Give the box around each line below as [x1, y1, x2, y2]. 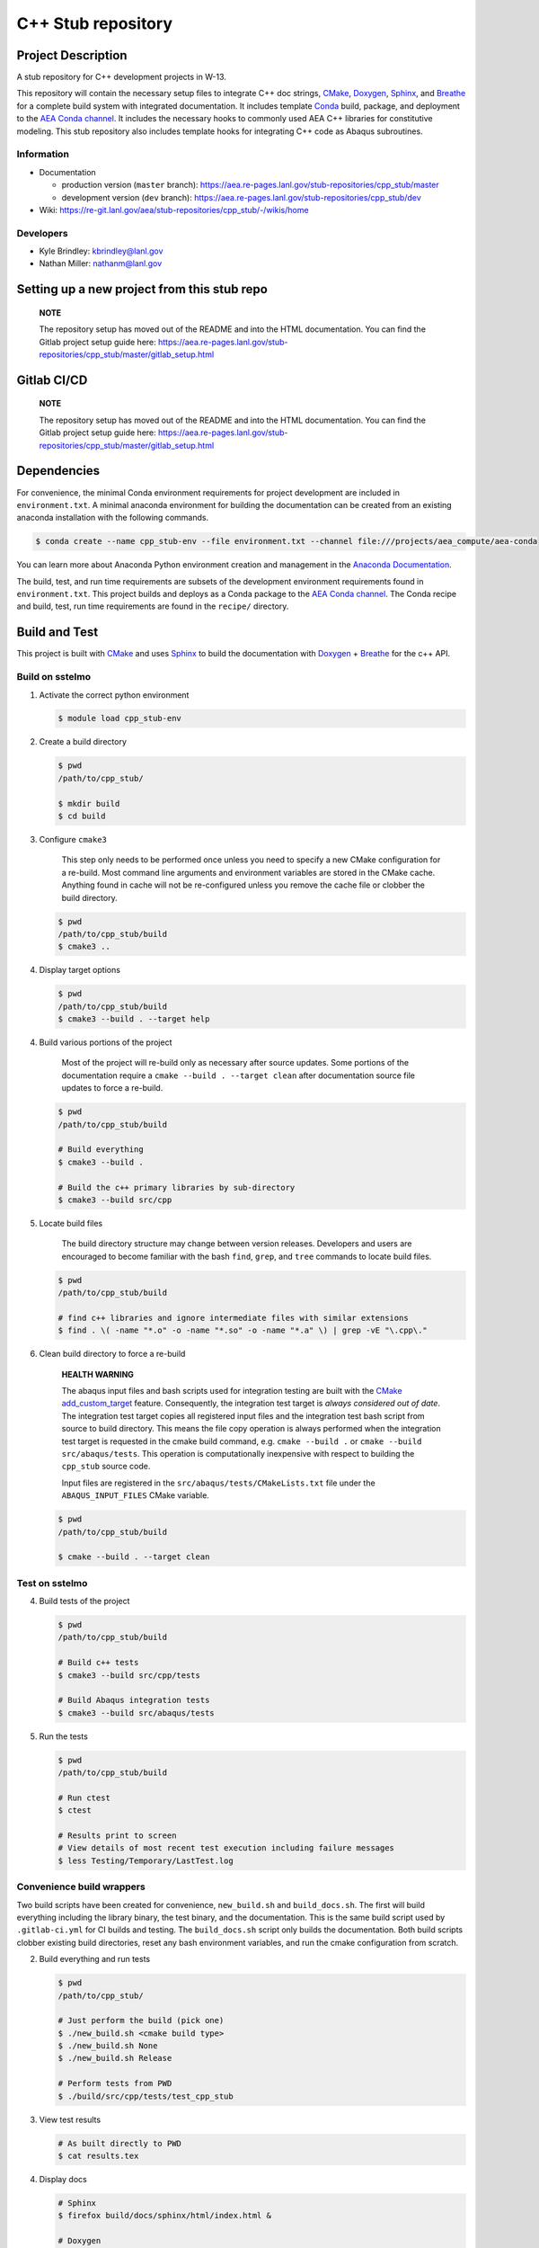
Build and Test [16, 625, 99, 640]
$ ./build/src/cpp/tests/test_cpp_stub [57, 2091, 234, 2101]
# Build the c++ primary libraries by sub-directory [57, 1182, 296, 1192]
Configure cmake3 [39, 834, 108, 844]
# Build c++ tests [57, 1657, 139, 1668]
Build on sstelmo [16, 671, 92, 683]
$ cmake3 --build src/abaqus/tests [57, 1708, 215, 1717]
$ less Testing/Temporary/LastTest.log [57, 1855, 234, 1866]
